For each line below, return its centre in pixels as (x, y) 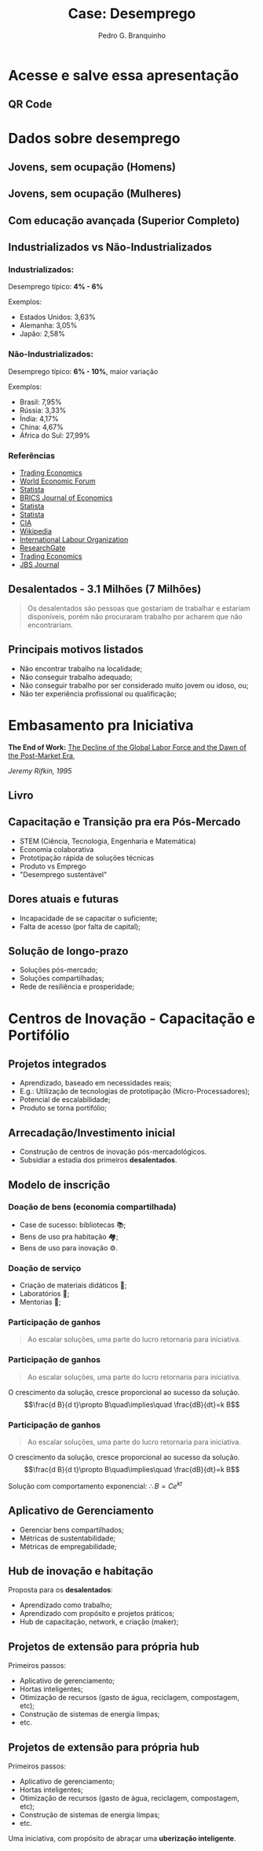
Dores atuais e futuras (64, 900)
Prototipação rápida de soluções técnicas (87, 858)
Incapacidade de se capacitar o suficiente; (88, 918)
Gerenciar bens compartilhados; (71, 1530)
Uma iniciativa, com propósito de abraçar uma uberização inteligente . (122, 1838)
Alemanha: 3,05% (48, 325)
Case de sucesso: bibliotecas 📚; (73, 1225)
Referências (32, 455)
